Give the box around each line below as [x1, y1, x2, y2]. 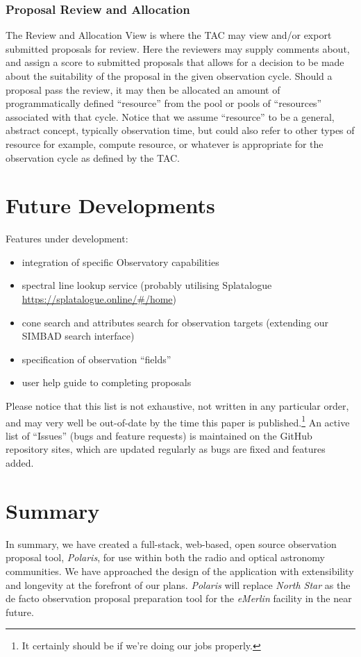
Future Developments [6, 191, 215, 219]
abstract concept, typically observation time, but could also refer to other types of [6, 123, 355, 138]
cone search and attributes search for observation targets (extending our [22, 315, 329, 329]
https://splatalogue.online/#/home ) [22, 292, 177, 306]
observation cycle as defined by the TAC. [6, 150, 180, 165]
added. [6, 456, 34, 470]
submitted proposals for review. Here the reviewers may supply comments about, [6, 41, 350, 56]
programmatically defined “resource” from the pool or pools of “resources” [6, 96, 322, 110]
